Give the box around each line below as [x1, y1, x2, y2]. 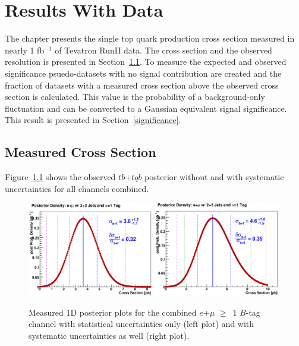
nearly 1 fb [5, 43, 45, 56]
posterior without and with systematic [144, 171, 284, 183]
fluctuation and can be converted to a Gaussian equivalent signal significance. [5, 102, 287, 114]
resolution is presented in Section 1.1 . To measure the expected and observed [5, 55, 287, 68]
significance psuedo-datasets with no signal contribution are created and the [5, 67, 282, 79]
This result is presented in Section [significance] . [5, 114, 181, 126]
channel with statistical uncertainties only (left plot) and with [29, 317, 254, 330]
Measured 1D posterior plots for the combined [29, 306, 197, 318]
